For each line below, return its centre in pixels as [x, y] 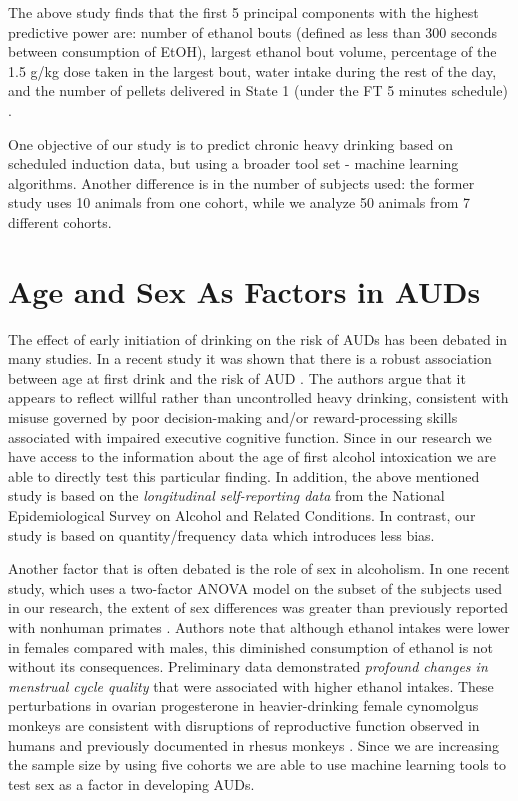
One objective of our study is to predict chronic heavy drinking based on [230, 143]
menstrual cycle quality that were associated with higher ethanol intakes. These [251, 685]
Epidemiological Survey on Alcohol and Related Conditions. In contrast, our [242, 515]
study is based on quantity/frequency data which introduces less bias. [221, 534]
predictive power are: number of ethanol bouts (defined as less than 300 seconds [253, 31]
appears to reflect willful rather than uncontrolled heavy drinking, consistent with [258, 397]
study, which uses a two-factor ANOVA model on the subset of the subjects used [255, 587]
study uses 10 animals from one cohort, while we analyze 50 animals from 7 [239, 202]
